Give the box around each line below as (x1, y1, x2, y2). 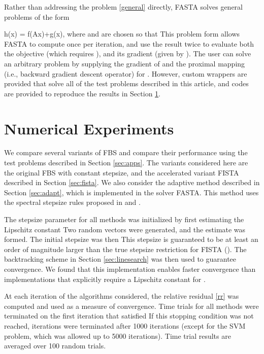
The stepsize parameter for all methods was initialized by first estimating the (4, 214, 244, 225)
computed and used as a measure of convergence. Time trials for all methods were (4, 300, 259, 311)
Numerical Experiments (4, 118, 174, 138)
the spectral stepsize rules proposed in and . (4, 197, 141, 207)
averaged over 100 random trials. (4, 340, 106, 351)
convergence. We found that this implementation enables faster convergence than (4, 264, 256, 274)
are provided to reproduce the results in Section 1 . (4, 88, 160, 98)
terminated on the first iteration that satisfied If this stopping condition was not (4, 310, 254, 321)
